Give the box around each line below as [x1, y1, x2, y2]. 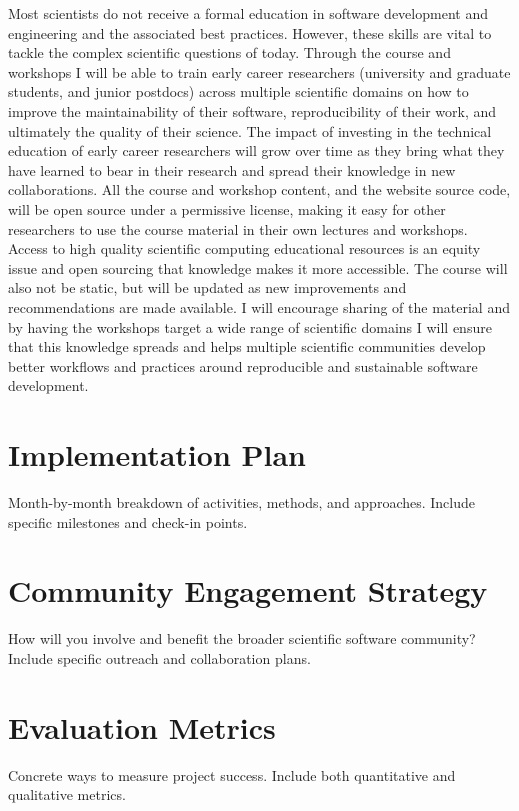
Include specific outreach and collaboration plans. [8, 647, 311, 668]
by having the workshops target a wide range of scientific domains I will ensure [8, 316, 492, 337]
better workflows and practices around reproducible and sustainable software [8, 355, 478, 376]
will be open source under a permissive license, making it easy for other [8, 198, 446, 219]
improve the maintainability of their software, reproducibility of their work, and [8, 100, 497, 121]
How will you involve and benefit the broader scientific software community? [8, 628, 476, 649]
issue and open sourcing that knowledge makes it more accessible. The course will [8, 257, 508, 278]
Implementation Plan [8, 434, 307, 475]
